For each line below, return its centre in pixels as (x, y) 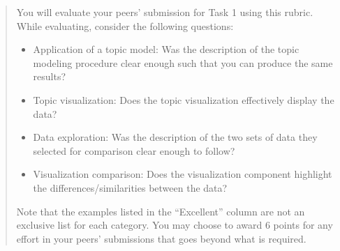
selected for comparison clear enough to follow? (134, 150)
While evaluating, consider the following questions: (125, 25)
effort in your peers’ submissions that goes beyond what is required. (161, 238)
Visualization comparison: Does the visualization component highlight (183, 174)
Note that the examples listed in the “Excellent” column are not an (161, 211)
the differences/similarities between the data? (130, 187)
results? (50, 76)
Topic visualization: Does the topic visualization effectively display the (184, 99)
